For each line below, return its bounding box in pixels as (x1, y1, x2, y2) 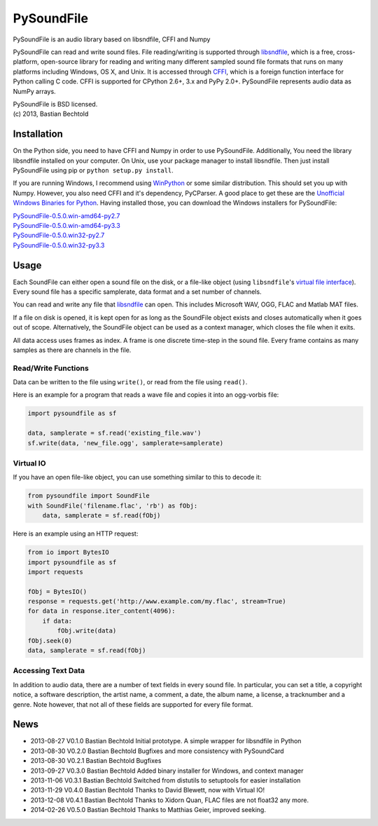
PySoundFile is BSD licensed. (13, 100, 98, 108)
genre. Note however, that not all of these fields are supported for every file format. (13, 700, 253, 708)
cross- (336, 48, 356, 56)
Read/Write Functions (13, 363, 89, 373)
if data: (42, 617, 73, 625)
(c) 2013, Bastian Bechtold (13, 109, 89, 119)
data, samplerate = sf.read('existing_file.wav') (27, 429, 202, 438)
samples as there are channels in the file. (13, 346, 132, 354)
